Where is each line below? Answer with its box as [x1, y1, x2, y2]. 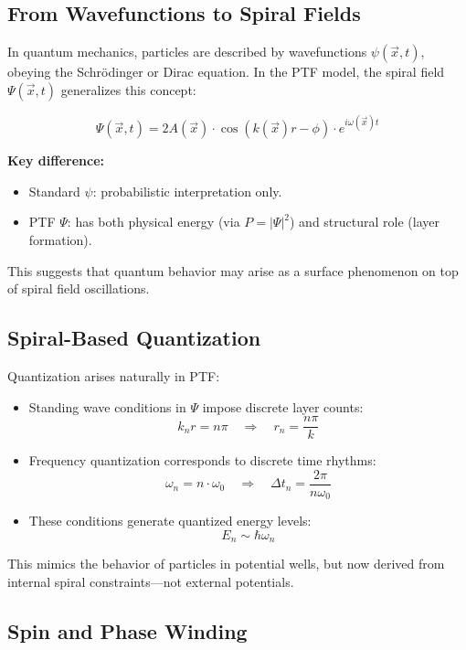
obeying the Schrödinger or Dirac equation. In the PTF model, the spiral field [7, 62, 445, 81]
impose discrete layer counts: [202, 397, 364, 416]
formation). [28, 230, 92, 250]
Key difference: [7, 151, 104, 170]
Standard [28, 181, 80, 200]
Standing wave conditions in [28, 397, 186, 416]
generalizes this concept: [60, 80, 196, 99]
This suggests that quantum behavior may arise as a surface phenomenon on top [7, 261, 459, 280]
